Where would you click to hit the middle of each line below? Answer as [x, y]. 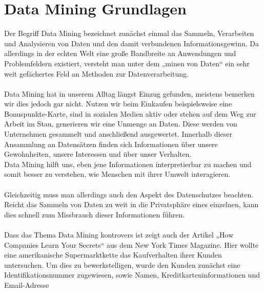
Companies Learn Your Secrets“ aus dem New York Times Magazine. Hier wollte [131, 244]
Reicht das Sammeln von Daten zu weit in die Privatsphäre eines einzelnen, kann [131, 204]
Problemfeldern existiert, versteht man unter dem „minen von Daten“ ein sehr [127, 63]
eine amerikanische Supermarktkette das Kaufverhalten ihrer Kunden [113, 255]
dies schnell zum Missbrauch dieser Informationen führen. [95, 214]
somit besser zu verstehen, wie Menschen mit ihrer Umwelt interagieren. [117, 174]
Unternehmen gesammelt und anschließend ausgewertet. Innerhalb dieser [118, 134]
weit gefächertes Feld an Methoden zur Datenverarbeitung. [96, 73]
